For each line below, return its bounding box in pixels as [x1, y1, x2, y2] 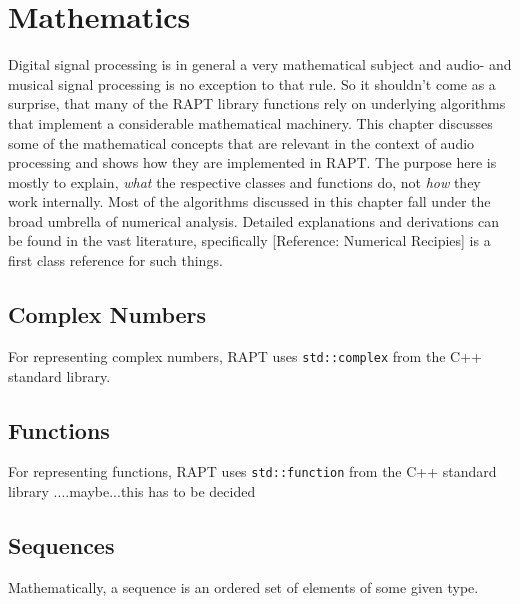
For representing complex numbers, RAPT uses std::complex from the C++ [8, 345, 482, 366]
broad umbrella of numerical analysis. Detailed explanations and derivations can [8, 210, 500, 231]
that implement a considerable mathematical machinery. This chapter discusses [8, 112, 493, 133]
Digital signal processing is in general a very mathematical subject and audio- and [8, 54, 512, 75]
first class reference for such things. [8, 250, 223, 271]
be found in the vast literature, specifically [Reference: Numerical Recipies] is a [8, 230, 491, 251]
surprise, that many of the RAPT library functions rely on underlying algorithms [8, 93, 506, 114]
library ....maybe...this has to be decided [8, 480, 256, 501]
